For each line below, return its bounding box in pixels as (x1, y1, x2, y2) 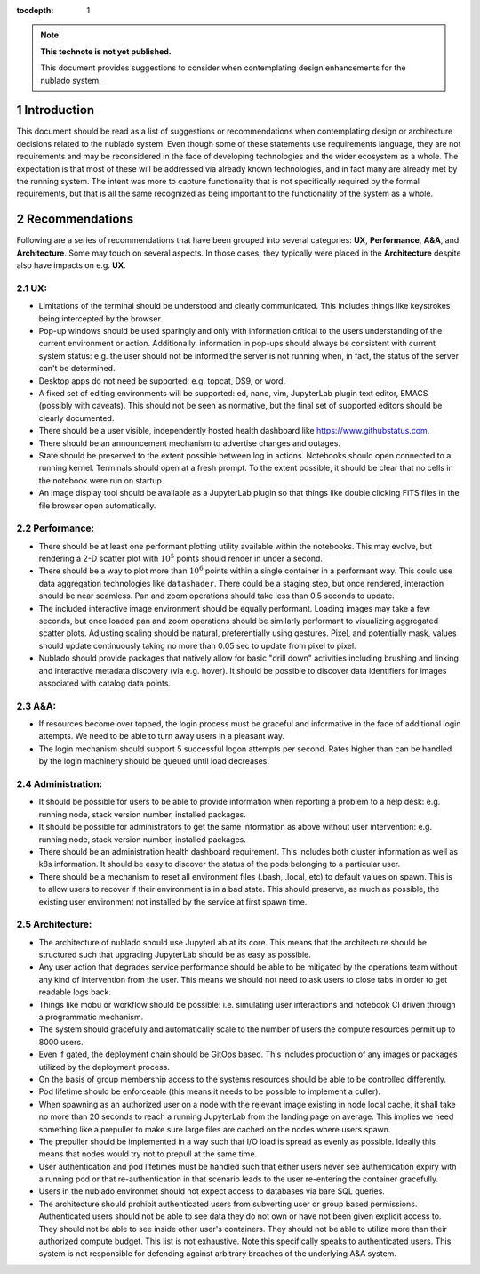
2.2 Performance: (16, 522, 95, 534)
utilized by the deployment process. (38, 1061, 171, 1072)
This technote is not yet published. (40, 45, 172, 57)
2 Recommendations (16, 212, 133, 227)
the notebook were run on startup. (38, 475, 164, 485)
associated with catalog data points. (38, 678, 172, 688)
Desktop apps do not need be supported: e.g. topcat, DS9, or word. (38, 375, 286, 386)
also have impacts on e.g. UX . (16, 260, 126, 271)
